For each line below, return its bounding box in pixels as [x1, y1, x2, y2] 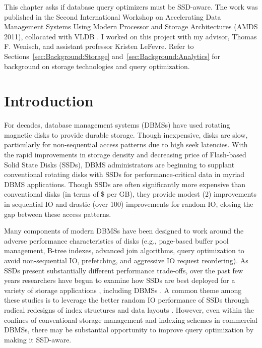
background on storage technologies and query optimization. [4, 61, 190, 71]
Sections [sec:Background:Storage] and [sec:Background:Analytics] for [4, 50, 221, 61]
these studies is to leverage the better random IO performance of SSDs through [4, 295, 249, 305]
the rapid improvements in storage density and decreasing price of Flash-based [4, 149, 246, 160]
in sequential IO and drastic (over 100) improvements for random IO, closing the [4, 199, 253, 209]
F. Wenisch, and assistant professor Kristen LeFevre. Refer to [4, 41, 194, 51]
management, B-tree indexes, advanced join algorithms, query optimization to [4, 245, 244, 256]
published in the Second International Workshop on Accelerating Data [4, 11, 221, 22]
